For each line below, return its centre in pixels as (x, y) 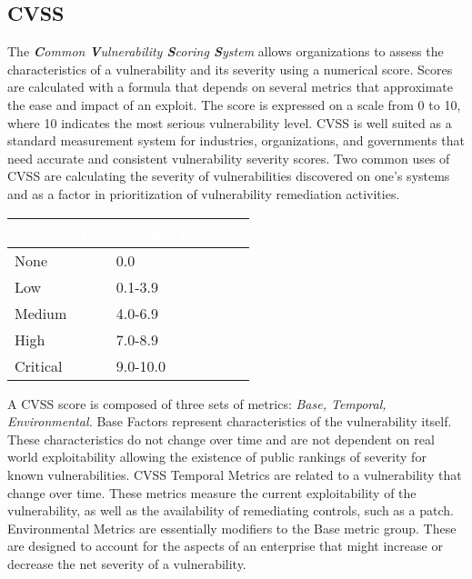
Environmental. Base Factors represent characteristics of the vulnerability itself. (230, 421)
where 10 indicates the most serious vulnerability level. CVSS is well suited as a (230, 122)
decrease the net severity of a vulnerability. (127, 563)
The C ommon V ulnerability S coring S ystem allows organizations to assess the (226, 51)
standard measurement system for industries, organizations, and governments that (236, 140)
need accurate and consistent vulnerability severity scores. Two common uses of (229, 158)
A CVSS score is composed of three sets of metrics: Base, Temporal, (197, 403)
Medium (41, 313)
